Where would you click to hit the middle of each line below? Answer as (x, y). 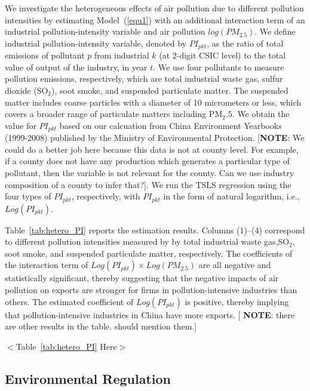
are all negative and (235, 265)
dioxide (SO (27, 90)
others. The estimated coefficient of (69, 301)
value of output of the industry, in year (76, 67)
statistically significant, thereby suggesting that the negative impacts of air (142, 278)
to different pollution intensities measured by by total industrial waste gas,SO (147, 241)
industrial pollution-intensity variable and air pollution (105, 31)
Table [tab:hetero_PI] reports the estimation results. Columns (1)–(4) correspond (155, 230)
